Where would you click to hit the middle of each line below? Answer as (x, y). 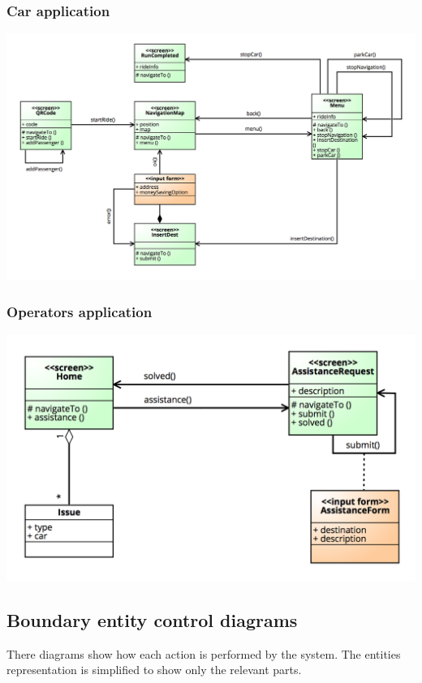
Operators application (80, 312)
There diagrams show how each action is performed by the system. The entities (204, 653)
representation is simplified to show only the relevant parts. (154, 670)
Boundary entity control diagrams (152, 619)
